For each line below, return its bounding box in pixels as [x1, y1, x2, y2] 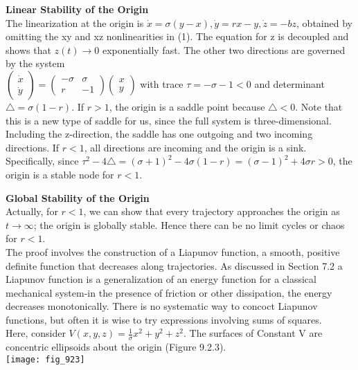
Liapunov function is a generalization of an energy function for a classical [6, 272, 316, 286]
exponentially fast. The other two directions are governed [102, 42, 346, 57]
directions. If [6, 140, 60, 154]
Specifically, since [6, 154, 79, 168]
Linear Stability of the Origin [6, 2, 149, 16]
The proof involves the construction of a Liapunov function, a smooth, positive [6, 244, 340, 259]
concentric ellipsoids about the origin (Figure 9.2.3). [6, 340, 226, 354]
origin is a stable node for [6, 167, 114, 181]
